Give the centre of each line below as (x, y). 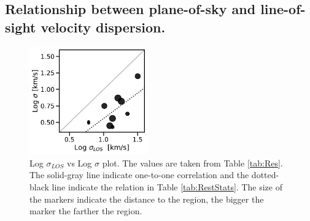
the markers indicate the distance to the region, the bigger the (147, 199)
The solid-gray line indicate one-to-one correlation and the (139, 175)
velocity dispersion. (103, 27)
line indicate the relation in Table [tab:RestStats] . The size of (167, 186)
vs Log (79, 163)
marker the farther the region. (86, 211)
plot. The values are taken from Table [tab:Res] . (192, 163)
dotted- (265, 175)
